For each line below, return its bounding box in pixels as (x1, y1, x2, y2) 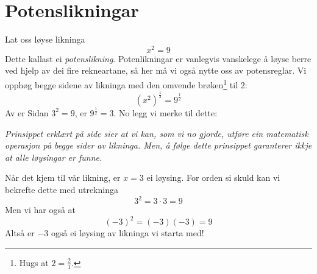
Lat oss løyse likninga (5, 33, 85, 46)
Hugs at (19, 256, 49, 269)
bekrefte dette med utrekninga (5, 183, 118, 195)
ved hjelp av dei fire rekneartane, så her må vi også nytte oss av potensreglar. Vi (5, 64, 307, 77)
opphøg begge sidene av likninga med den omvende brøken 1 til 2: (5, 76, 248, 91)
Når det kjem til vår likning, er (5, 171, 121, 184)
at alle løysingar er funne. (5, 150, 102, 163)
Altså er (5, 227, 35, 239)
